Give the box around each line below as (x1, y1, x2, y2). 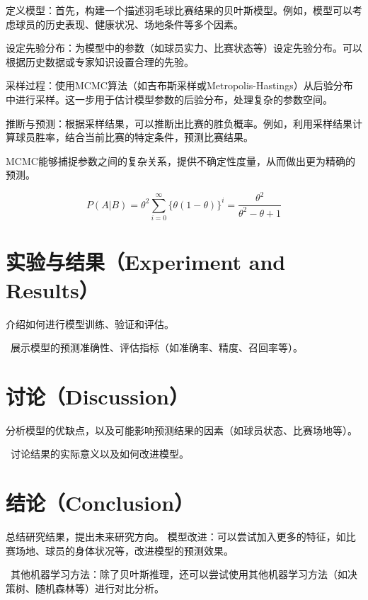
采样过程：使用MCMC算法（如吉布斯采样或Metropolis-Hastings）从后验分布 (6, 78, 353, 93)
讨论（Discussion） (6, 381, 189, 410)
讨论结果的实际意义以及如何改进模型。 (10, 446, 189, 461)
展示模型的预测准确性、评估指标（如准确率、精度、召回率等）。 (10, 340, 303, 355)
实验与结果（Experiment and (6, 247, 286, 276)
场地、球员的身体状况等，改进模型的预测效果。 (15, 543, 234, 557)
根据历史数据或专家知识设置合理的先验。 (6, 54, 194, 69)
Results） (6, 275, 99, 304)
